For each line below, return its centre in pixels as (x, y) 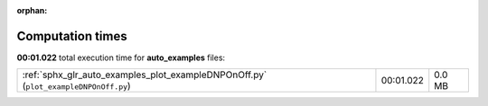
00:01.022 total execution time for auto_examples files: (121, 57)
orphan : (32, 10)
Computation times (72, 36)
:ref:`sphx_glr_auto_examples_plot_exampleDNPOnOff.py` (145, 75)
